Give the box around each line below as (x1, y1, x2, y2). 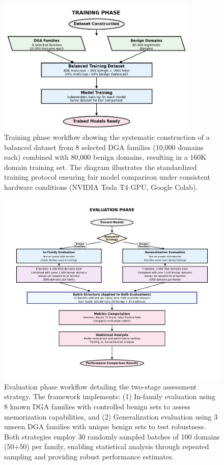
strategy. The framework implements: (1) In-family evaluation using (4, 391, 215, 402)
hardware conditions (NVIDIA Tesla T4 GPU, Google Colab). (4, 181, 198, 192)
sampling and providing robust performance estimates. (4, 451, 174, 461)
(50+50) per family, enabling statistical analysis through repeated (4, 441, 209, 452)
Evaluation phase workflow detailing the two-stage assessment (4, 381, 197, 391)
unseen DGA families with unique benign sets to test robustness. (4, 421, 206, 432)
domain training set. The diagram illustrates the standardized (4, 161, 197, 172)
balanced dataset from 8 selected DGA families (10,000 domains (4, 141, 204, 152)
